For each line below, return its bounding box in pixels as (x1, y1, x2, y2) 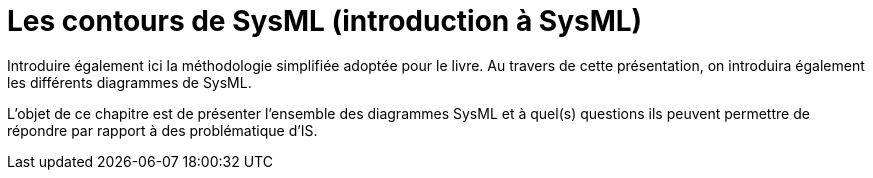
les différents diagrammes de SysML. (7, 73, 252, 91)
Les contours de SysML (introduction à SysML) (7, 4, 643, 38)
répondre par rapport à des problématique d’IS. (7, 121, 318, 139)
